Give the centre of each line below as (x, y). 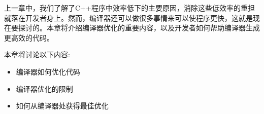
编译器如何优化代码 (48, 71)
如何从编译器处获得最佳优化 (62, 106)
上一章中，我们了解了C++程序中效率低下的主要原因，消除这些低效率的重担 (129, 8)
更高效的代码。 (29, 37)
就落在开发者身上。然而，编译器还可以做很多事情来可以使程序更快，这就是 (128, 17)
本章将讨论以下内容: (37, 54)
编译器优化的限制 (44, 88)
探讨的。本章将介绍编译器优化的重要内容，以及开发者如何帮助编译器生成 (139, 28)
